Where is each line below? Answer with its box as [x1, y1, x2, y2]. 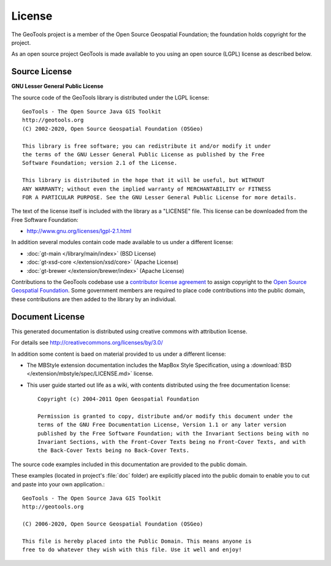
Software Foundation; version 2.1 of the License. [22, 159, 178, 167]
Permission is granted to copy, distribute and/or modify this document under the [37, 413, 293, 419]
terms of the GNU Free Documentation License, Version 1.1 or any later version [37, 421, 287, 429]
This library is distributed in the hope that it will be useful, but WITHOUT [22, 177, 265, 184]
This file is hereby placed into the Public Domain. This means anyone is [22, 537, 252, 545]
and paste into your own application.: [11, 480, 105, 488]
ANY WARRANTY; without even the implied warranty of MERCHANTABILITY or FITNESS [22, 185, 272, 193]
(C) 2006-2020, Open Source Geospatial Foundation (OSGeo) [22, 521, 204, 527]
